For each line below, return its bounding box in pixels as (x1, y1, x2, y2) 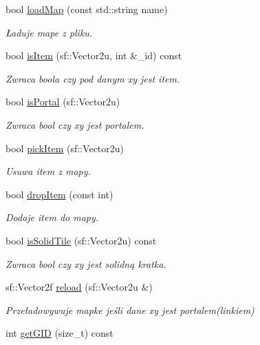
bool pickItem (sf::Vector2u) (6, 140, 124, 155)
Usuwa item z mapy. (6, 164, 91, 178)
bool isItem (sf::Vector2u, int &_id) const (6, 48, 182, 63)
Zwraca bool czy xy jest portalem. (6, 117, 144, 132)
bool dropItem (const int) (6, 187, 113, 201)
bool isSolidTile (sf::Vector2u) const (6, 233, 157, 247)
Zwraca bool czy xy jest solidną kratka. (6, 256, 166, 271)
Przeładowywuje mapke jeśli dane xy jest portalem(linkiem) (6, 302, 254, 317)
